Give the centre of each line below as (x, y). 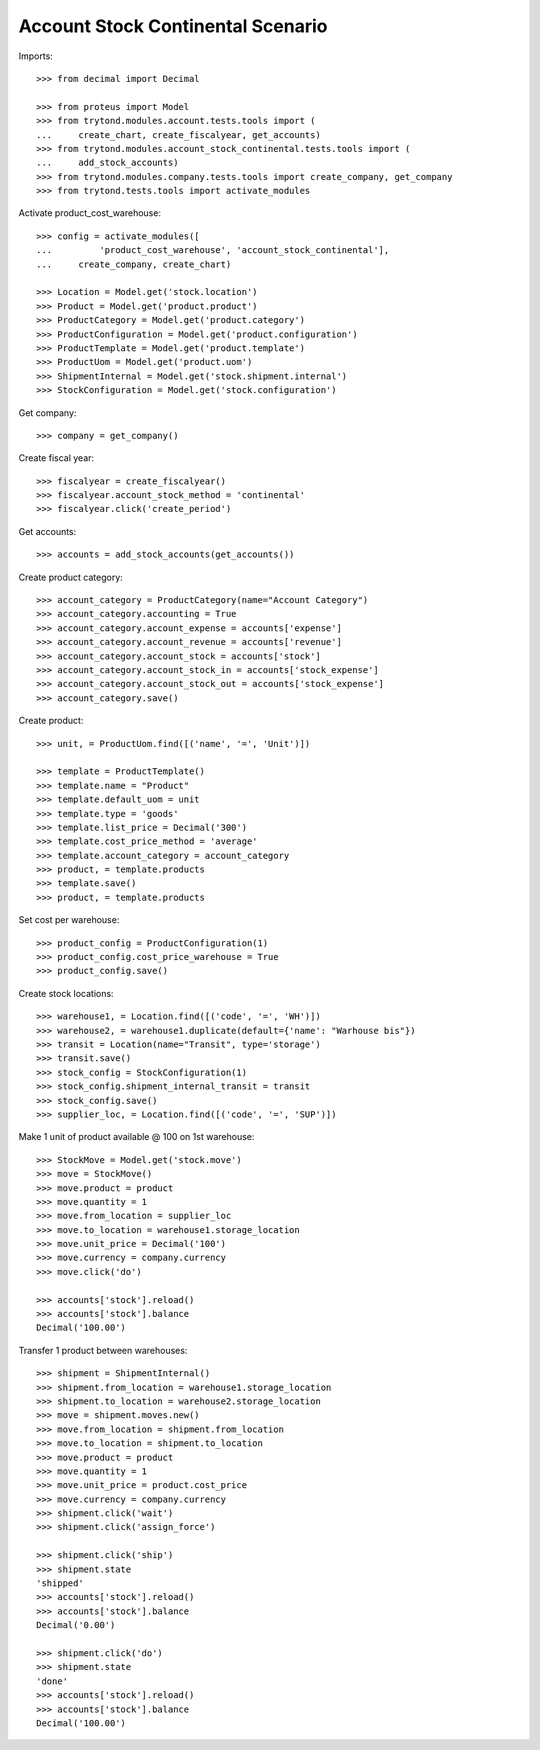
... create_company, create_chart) (134, 264)
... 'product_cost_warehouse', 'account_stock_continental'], (213, 250)
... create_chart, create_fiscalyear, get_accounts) (179, 134)
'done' (52, 1681)
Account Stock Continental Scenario (173, 26)
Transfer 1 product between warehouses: (103, 1350)
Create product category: (71, 577)
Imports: (36, 56)
